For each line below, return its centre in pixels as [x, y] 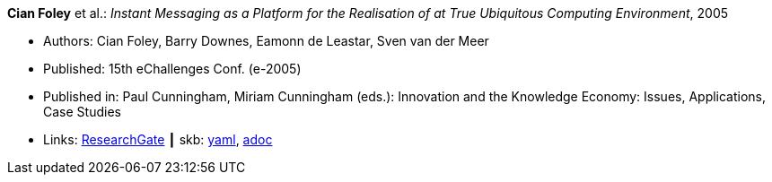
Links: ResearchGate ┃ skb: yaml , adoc [158, 139]
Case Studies [82, 112]
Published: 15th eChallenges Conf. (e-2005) [172, 69]
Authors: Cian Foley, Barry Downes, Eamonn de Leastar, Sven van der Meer [266, 41]
